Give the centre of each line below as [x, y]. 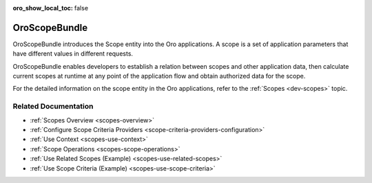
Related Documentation [53, 107]
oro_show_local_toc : [43, 8]
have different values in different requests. [73, 54]
